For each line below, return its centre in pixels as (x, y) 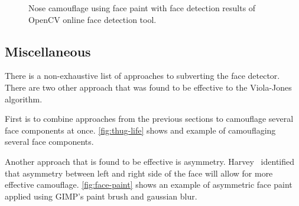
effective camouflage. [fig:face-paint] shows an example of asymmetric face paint (149, 185)
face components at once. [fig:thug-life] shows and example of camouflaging (140, 130)
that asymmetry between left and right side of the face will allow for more (139, 173)
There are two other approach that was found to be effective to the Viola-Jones (148, 87)
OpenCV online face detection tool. (92, 19)
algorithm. (24, 99)
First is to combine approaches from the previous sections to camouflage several (149, 119)
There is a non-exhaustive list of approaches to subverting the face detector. (142, 76)
